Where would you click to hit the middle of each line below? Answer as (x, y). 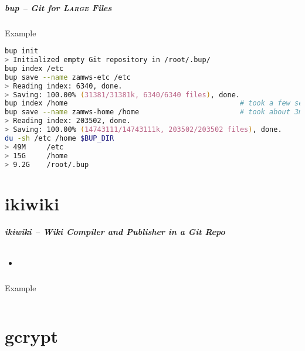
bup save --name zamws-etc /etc (68, 77)
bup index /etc (34, 68)
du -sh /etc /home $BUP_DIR (60, 138)
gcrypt (32, 336)
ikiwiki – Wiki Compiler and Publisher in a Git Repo (115, 232)
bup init (22, 51)
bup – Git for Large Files (58, 7)
